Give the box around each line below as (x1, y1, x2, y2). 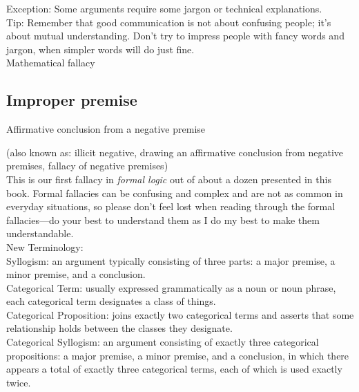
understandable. (6, 226, 74, 241)
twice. (6, 375, 31, 389)
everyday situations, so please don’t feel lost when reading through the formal (6, 199, 336, 214)
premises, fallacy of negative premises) (6, 158, 168, 173)
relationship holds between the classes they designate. (6, 321, 233, 335)
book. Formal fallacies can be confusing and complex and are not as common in (6, 185, 343, 200)
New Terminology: (6, 239, 84, 254)
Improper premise (6, 89, 137, 111)
